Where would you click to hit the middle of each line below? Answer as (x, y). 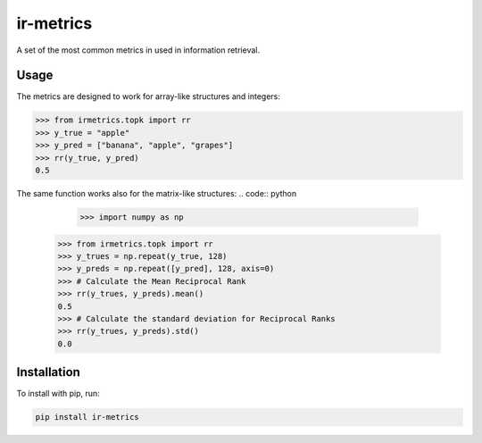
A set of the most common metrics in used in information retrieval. (138, 50)
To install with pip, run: (58, 394)
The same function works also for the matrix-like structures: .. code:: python (157, 193)
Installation (48, 372)
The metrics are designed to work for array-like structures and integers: (148, 96)
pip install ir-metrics (87, 417)
